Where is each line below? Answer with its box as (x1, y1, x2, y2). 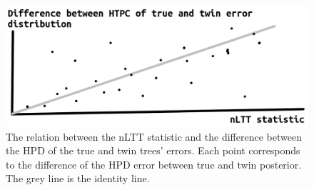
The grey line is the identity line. (6, 171, 150, 186)
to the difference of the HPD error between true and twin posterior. (6, 156, 302, 171)
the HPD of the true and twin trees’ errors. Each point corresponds (6, 143, 300, 158)
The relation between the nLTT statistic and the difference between (6, 129, 302, 144)
